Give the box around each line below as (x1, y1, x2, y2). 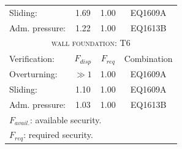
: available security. (29, 113, 102, 126)
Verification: (9, 52, 55, 64)
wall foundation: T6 (51, 36, 131, 49)
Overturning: (9, 67, 58, 80)
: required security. (23, 128, 93, 141)
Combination (124, 52, 173, 64)
